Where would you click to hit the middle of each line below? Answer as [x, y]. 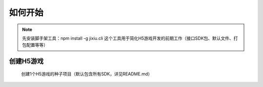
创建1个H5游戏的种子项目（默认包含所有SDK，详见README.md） [87, 74]
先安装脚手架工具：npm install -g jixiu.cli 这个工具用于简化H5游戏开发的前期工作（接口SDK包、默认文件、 [128, 38]
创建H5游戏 [26, 61]
